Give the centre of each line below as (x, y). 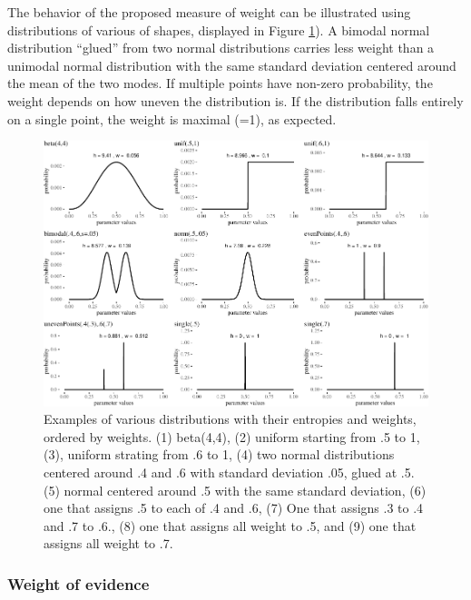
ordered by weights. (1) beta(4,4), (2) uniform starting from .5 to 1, (232, 436)
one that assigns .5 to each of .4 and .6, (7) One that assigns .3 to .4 (234, 508)
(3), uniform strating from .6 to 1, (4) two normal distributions (219, 454)
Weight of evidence (78, 583)
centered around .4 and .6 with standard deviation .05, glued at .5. (229, 472)
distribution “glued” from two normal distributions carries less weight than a (221, 48)
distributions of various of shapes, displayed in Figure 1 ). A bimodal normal (219, 30)
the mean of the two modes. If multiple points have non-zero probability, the (220, 83)
